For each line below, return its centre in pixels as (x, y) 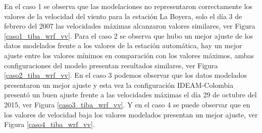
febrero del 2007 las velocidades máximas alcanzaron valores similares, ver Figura (130, 26)
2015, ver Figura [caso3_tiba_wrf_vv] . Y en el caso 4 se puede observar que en (127, 104)
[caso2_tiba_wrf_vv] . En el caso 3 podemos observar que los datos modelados (126, 75)
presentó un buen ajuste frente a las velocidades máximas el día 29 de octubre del (130, 95)
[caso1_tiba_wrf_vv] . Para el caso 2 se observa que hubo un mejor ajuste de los (129, 35)
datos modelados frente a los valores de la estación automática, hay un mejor (123, 45)
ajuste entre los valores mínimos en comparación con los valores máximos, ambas (129, 55)
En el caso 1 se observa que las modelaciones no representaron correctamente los (128, 6)
